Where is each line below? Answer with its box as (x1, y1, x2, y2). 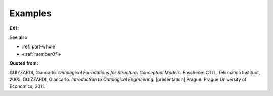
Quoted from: (9, 60, 38, 66)
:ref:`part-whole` (22, 43, 57, 50)
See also (9, 34, 28, 40)
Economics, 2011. (9, 83, 45, 89)
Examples (9, 8, 52, 19)
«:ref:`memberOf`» (22, 51, 61, 57)
